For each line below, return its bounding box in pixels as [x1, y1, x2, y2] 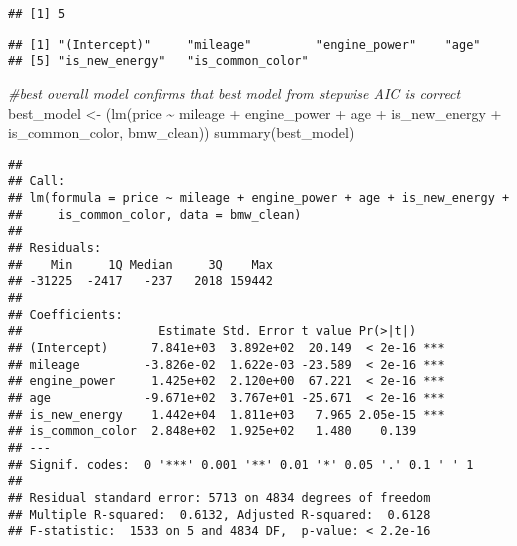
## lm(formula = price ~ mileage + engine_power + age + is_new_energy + [8, 191, 510, 206]
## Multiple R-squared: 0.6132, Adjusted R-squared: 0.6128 [8, 507, 431, 522]
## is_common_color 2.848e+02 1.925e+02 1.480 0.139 [8, 424, 417, 439]
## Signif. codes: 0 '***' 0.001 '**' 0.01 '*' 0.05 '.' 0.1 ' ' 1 [8, 457, 474, 472]
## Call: [8, 174, 66, 189]
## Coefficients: [8, 307, 123, 322]
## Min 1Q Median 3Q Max [8, 257, 273, 272]
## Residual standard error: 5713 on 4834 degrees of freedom [8, 490, 431, 505]
